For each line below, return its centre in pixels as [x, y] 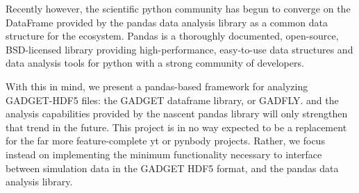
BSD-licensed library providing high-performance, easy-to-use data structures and [179, 49]
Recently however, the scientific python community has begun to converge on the [178, 8]
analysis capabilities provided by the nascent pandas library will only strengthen [177, 114]
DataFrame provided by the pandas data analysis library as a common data [167, 22]
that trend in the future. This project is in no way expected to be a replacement [176, 127]
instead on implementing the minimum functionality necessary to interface [164, 154]
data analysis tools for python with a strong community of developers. [155, 63]
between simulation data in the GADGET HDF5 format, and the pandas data [172, 168]
